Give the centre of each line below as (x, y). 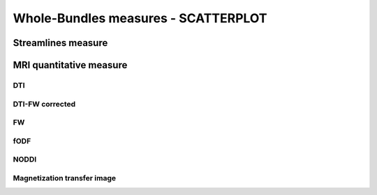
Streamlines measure (60, 43)
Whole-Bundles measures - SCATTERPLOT (140, 18)
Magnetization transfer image (65, 178)
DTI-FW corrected (44, 104)
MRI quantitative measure (70, 65)
